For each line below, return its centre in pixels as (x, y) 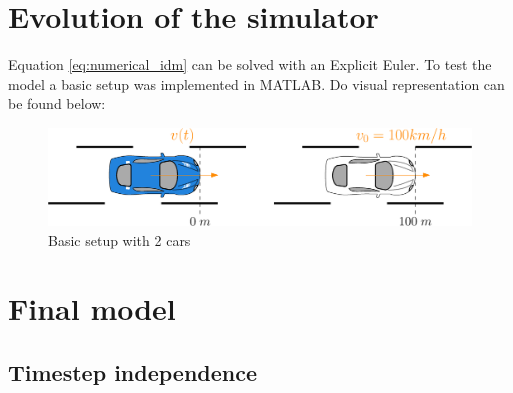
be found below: (57, 103)
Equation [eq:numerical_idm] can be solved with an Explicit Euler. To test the (250, 64)
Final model (92, 308)
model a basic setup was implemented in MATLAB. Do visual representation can (256, 83)
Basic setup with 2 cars (119, 239)
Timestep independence (133, 371)
